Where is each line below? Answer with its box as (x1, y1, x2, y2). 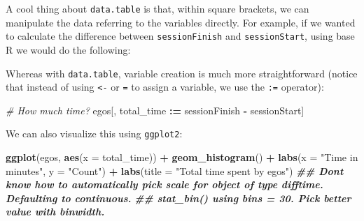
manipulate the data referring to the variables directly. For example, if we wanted (6, 15, 356, 29)
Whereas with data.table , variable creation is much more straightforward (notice (6, 66, 358, 80)
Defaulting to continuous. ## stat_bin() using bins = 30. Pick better (6, 190, 351, 205)
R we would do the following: (6, 42, 131, 56)
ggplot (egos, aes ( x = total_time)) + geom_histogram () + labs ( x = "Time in (6, 150, 358, 165)
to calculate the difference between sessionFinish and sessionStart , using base (6, 29, 355, 43)
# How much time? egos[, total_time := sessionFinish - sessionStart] (6, 102, 304, 117)
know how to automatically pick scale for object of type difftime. (6, 177, 323, 192)
